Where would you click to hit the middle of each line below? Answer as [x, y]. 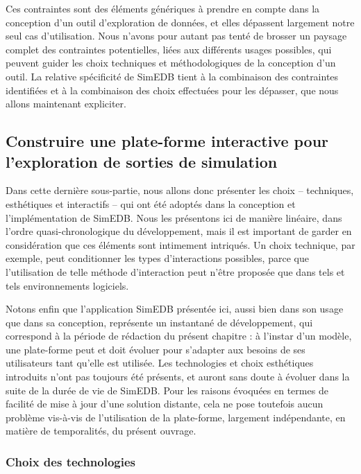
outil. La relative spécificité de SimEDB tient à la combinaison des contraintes [172, 76]
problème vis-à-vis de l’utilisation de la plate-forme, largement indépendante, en [176, 417]
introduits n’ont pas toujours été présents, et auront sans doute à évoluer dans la [178, 377]
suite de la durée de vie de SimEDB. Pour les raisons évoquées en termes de [167, 390]
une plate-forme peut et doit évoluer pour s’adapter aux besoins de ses [156, 349]
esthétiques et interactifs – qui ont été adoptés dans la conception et [151, 203]
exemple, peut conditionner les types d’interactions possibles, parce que [157, 258]
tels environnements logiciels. [67, 285]
